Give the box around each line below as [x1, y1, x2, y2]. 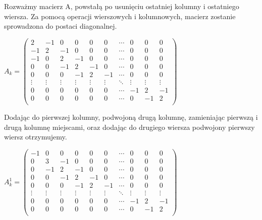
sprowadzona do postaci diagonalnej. [4, 21, 117, 31]
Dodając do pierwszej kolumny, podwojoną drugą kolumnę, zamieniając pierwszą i [4, 112, 258, 122]
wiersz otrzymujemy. [4, 131, 67, 142]
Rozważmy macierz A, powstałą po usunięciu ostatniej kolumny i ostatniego [4, 1, 239, 11]
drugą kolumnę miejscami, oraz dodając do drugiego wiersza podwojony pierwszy [4, 121, 255, 132]
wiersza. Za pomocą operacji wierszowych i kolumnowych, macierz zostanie [4, 11, 236, 21]
